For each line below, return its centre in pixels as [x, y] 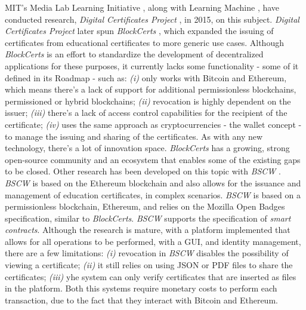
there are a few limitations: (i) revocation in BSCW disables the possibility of [147, 253]
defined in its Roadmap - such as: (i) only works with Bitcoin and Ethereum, [146, 77]
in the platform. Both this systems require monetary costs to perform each [141, 288]
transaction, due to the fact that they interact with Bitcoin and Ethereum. [141, 300]
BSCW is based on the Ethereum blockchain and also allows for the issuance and [153, 182]
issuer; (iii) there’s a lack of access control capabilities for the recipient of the [146, 113]
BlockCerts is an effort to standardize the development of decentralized [134, 54]
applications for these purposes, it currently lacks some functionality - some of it [152, 65]
